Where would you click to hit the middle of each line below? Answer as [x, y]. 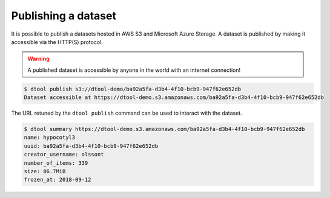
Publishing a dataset [64, 16]
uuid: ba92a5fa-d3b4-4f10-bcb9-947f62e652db [91, 146]
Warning [38, 59]
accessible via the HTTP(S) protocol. [57, 42]
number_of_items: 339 [56, 163]
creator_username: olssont [64, 155]
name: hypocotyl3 [50, 138]
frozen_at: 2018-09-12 [58, 180]
